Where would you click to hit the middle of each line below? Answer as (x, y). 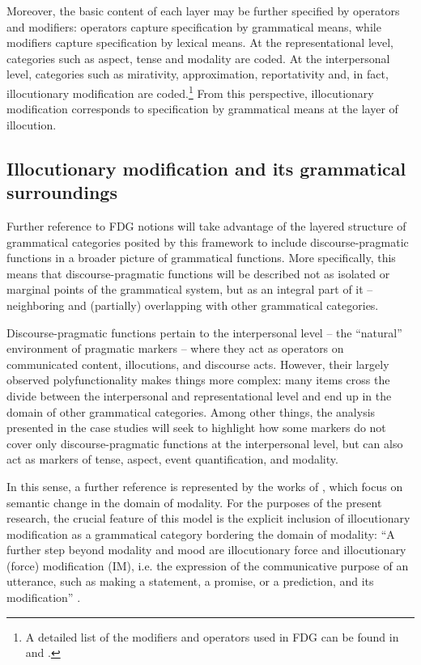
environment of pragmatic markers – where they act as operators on (175, 348)
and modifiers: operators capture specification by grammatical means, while (194, 26)
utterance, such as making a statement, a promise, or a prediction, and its (190, 581)
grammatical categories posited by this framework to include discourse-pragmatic (208, 241)
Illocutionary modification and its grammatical (206, 168)
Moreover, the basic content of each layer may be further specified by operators (203, 11)
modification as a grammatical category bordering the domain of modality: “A (201, 534)
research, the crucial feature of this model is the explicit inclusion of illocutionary (208, 518)
